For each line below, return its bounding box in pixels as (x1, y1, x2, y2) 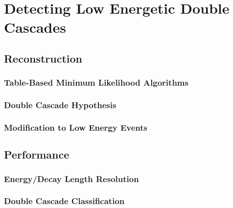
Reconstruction (4, 50, 83, 66)
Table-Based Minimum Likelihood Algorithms (4, 76, 188, 89)
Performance (4, 147, 70, 162)
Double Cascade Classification (4, 195, 125, 207)
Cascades (4, 17, 66, 37)
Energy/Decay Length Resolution (4, 172, 139, 185)
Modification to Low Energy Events (4, 121, 147, 133)
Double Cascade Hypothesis (4, 99, 116, 111)
